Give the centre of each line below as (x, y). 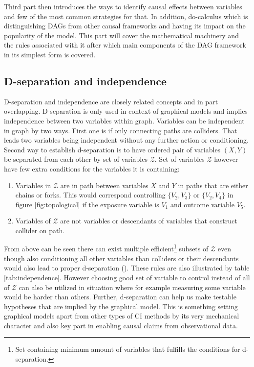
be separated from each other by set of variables (76, 159)
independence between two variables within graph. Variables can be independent (124, 120)
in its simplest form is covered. (50, 54)
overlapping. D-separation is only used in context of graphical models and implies (126, 111)
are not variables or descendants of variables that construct (149, 221)
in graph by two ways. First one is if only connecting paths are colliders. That (121, 130)
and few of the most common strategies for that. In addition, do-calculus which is (126, 16)
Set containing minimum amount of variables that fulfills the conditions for (128, 349)
